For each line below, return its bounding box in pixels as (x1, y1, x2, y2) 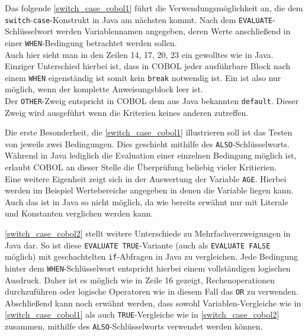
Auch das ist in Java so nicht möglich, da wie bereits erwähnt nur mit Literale (5, 195, 288, 208)
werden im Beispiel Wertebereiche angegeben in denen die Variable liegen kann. (5, 184, 294, 196)
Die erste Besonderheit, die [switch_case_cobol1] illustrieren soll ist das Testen (5, 126, 293, 138)
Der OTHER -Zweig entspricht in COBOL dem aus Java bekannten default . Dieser (5, 94, 299, 106)
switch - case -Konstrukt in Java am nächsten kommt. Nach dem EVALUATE (5, 13, 273, 25)
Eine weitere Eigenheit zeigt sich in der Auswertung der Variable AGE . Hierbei (5, 172, 287, 185)
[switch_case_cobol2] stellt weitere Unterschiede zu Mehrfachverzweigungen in (5, 227, 291, 240)
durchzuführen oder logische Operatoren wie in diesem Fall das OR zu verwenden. (5, 285, 299, 298)
